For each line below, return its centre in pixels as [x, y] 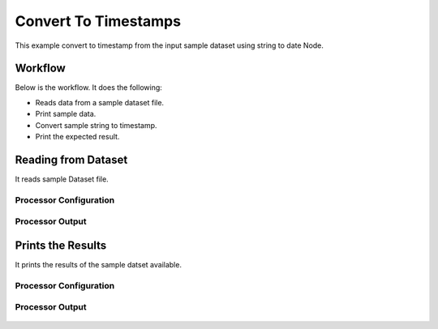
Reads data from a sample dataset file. [100, 102]
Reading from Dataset [71, 159]
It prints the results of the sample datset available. [99, 264]
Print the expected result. [77, 137]
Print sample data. [66, 114]
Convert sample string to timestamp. [96, 125]
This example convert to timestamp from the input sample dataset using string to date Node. [170, 45]
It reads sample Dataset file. [62, 179]
